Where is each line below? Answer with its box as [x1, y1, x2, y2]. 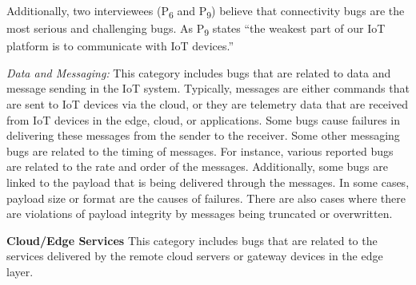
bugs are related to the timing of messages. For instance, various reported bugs [6, 142, 394, 159]
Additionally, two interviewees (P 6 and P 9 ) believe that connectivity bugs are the [6, 2, 405, 21]
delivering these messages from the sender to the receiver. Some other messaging [6, 127, 400, 144]
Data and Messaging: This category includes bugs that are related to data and [6, 64, 391, 81]
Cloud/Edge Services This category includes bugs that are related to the [6, 232, 378, 248]
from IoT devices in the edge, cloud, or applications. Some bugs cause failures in [6, 111, 401, 128]
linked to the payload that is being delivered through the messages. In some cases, [6, 174, 410, 190]
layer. [6, 263, 34, 279]
